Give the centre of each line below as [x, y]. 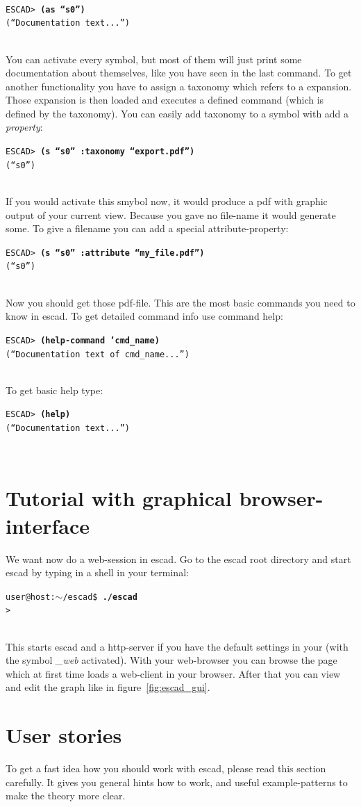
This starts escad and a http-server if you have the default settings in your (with [177, 646]
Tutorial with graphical [119, 498]
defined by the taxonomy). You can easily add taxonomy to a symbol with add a [177, 113]
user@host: [31, 597]
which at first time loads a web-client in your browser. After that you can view [173, 673]
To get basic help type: [54, 390]
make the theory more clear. [66, 796]
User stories [64, 735]
